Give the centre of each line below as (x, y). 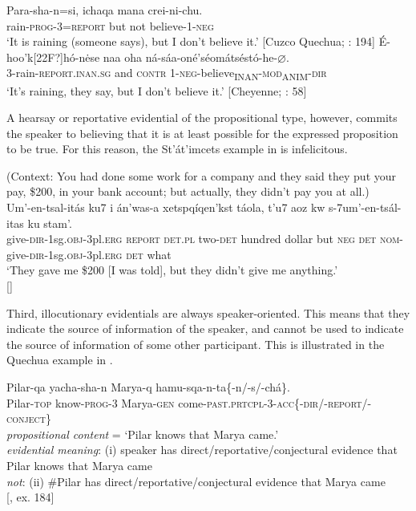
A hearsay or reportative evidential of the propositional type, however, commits (202, 118)
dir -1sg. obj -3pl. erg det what (100, 254)
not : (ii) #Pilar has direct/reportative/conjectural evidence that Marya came (196, 481)
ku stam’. (50, 223)
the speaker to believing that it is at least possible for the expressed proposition (202, 133)
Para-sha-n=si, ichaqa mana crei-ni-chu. (105, 10)
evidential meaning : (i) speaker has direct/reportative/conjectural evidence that (202, 450)
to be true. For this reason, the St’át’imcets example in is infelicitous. (177, 149)
